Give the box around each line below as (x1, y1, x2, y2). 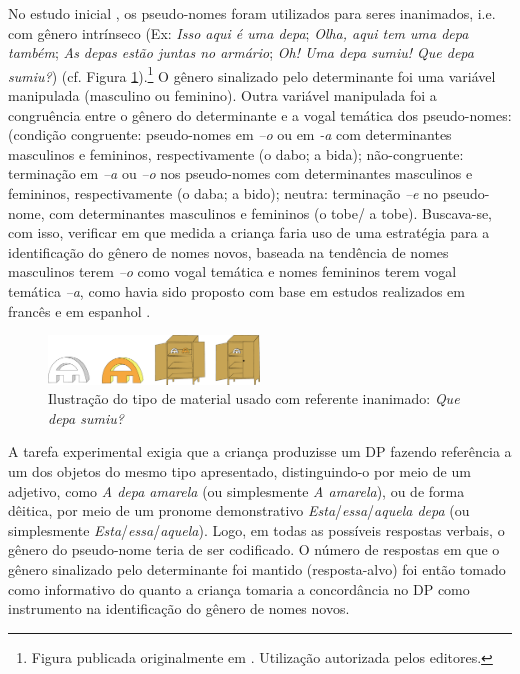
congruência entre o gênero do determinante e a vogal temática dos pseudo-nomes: (8, 104, 512, 125)
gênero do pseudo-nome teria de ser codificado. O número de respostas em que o (8, 539, 500, 560)
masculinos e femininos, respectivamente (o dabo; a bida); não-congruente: (8, 143, 464, 164)
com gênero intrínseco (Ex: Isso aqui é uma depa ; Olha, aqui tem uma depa (8, 22, 469, 43)
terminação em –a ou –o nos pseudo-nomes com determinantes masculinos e (8, 163, 473, 184)
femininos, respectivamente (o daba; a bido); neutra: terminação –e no (8, 183, 439, 203)
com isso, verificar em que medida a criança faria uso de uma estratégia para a (8, 222, 490, 243)
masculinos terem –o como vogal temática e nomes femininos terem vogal (8, 261, 457, 282)
